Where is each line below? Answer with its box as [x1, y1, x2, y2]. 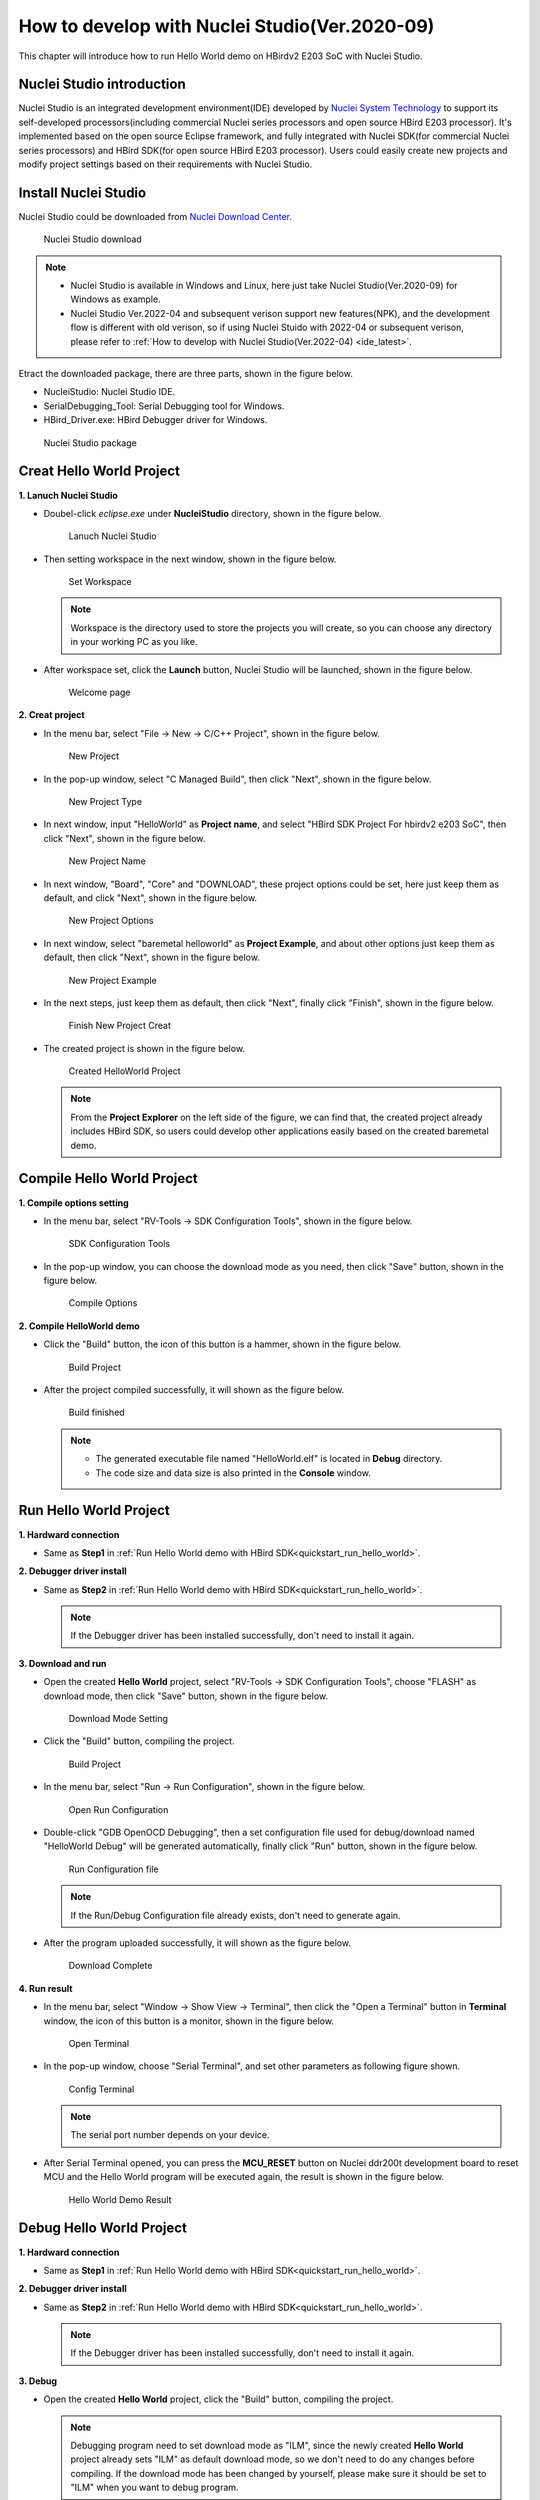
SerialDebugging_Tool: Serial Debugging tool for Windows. [43, 400, 285, 412]
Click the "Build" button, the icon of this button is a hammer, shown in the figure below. [43, 1338, 402, 1350]
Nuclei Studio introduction [18, 76, 186, 93]
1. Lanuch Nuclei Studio [18, 489, 119, 501]
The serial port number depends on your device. [70, 2129, 270, 2141]
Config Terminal [68, 2083, 135, 2095]
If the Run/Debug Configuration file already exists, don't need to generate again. [70, 1909, 401, 1921]
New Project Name [68, 855, 147, 867]
